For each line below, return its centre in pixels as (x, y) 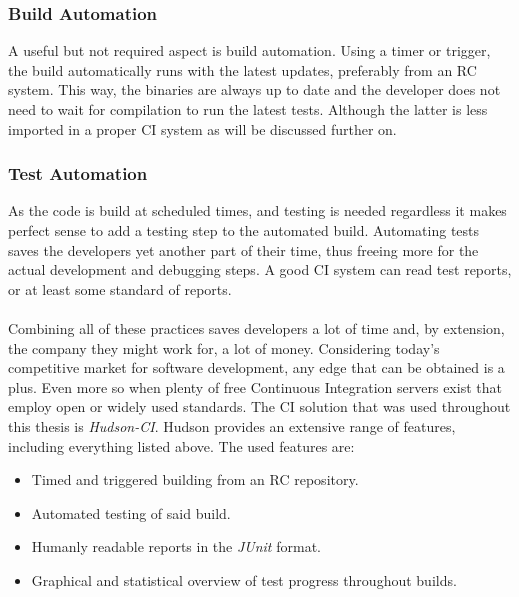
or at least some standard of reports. (120, 288)
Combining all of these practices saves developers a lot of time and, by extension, (256, 327)
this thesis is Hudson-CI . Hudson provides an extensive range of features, (232, 425)
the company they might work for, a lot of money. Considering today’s (224, 347)
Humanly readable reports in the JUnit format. (176, 546)
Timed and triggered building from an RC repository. (195, 479)
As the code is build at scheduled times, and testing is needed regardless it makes (257, 210)
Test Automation (78, 173)
